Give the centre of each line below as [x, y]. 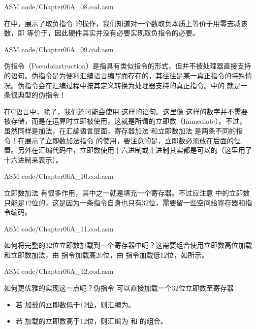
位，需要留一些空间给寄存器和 [197, 202]
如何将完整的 [25, 245]
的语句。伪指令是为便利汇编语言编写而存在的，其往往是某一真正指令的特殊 [125, 75]
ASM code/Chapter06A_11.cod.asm [59, 228]
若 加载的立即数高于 [48, 321]
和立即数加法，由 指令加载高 [50, 254]
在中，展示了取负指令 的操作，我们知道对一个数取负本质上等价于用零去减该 [126, 23]
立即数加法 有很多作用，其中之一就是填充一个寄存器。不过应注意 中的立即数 [127, 192]
